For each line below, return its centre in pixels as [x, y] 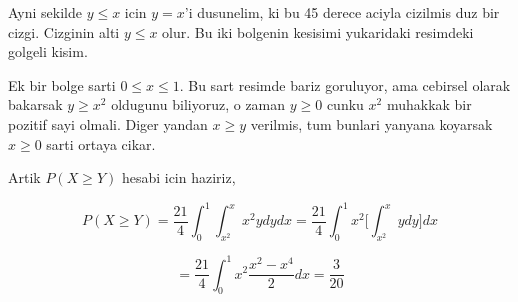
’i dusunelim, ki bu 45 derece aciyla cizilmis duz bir [342, 12]
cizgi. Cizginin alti [64, 31]
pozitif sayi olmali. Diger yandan [108, 123]
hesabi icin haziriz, [178, 177]
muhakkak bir [429, 104]
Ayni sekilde [45, 12]
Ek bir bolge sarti [62, 84]
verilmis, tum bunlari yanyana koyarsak [371, 123]
